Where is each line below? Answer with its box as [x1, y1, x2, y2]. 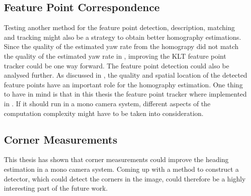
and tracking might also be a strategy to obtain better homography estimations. [4, 32, 241, 42]
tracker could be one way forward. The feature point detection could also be [4, 60, 229, 70]
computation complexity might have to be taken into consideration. [4, 108, 204, 118]
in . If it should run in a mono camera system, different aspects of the [4, 98, 211, 108]
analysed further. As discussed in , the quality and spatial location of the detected [4, 70, 248, 80]
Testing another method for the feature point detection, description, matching [4, 22, 235, 33]
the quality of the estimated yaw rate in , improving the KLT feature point [4, 50, 226, 61]
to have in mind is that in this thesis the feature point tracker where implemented [4, 89, 247, 99]
